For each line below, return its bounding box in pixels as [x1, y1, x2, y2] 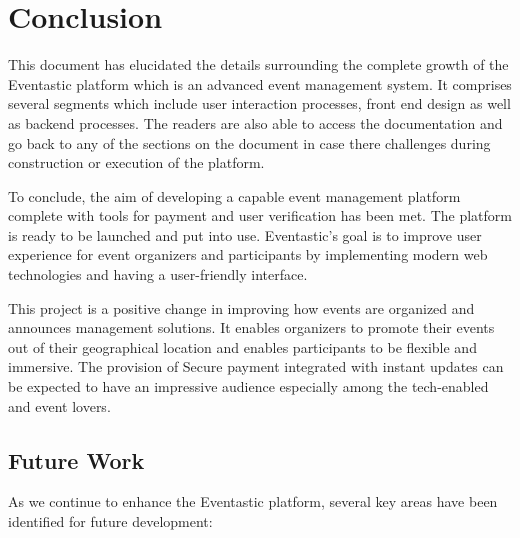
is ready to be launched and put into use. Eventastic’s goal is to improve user [8, 224, 482, 245]
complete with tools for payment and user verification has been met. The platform [8, 205, 512, 226]
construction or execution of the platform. [8, 152, 265, 173]
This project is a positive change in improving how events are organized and [8, 297, 475, 318]
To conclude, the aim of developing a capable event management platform [8, 185, 461, 206]
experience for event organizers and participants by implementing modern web [8, 244, 488, 265]
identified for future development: [8, 511, 213, 532]
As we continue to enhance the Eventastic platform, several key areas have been [8, 491, 498, 512]
